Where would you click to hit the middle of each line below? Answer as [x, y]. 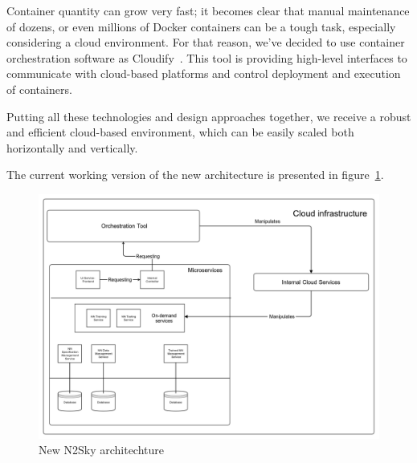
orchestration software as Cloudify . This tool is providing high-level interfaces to [207, 57]
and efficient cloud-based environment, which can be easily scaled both [180, 132]
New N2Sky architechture [102, 450]
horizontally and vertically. [72, 147]
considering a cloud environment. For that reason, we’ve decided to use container [206, 42]
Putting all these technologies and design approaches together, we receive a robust [209, 116]
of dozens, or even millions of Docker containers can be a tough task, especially [201, 26]
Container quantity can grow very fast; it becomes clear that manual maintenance [208, 10]
